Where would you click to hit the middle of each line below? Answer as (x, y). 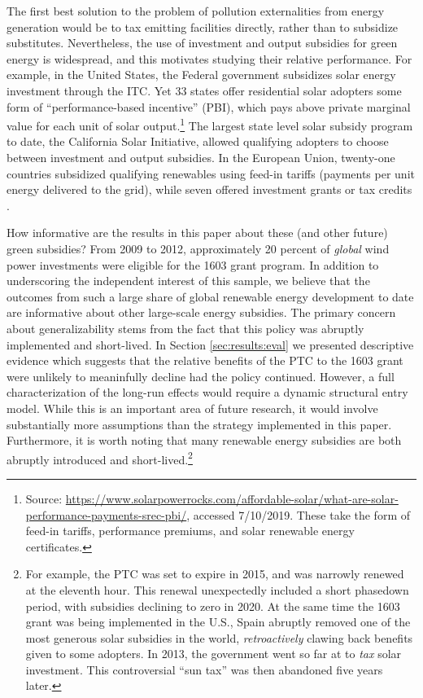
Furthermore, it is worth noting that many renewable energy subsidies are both (204, 440)
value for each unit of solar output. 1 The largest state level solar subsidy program (210, 124)
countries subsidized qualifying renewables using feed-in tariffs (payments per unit (211, 173)
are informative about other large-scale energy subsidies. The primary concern (201, 312)
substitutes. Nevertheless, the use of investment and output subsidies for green (202, 43)
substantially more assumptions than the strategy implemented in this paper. (199, 424)
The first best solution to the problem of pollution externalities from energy (196, 11)
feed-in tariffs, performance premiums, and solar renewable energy (190, 531)
